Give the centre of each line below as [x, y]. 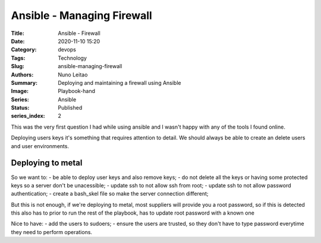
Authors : [22, 75]
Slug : [18, 66]
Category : [24, 50]
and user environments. [40, 146]
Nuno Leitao [73, 75]
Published [70, 108]
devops [67, 50]
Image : [20, 91]
